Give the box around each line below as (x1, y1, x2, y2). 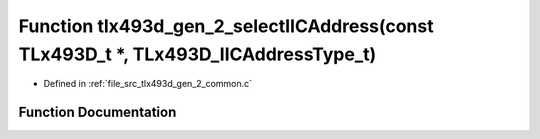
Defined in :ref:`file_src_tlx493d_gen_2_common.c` (43, 78, 253, 90)
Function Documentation (18, 104, 177, 121)
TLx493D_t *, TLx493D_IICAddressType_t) (18, 43, 377, 65)
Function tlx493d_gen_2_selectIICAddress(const (18, 15, 434, 37)
